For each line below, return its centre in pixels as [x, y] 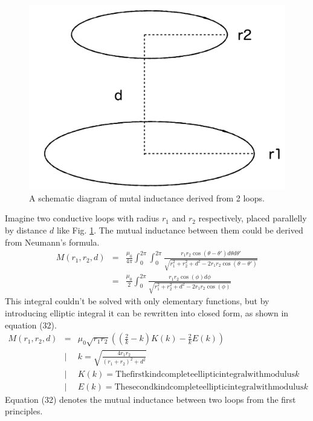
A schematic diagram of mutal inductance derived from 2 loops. [147, 197]
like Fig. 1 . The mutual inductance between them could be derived [180, 230]
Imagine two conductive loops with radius [82, 218]
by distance [26, 230]
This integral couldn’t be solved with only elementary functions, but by [137, 301]
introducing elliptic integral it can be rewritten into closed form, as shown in [147, 313]
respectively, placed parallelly [253, 218]
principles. [24, 411]
